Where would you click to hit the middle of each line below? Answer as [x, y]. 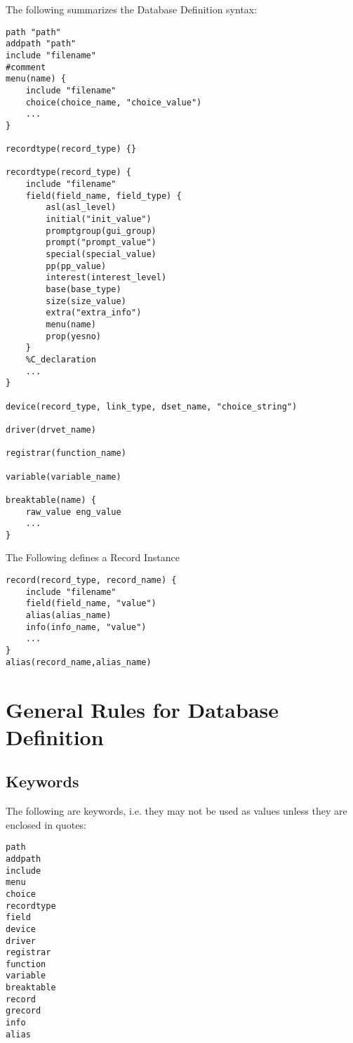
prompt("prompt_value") [101, 243]
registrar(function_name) [66, 453]
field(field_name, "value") [91, 604]
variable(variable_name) [64, 477]
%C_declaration [61, 359]
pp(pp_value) [76, 266]
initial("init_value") [99, 219]
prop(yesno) [74, 336]
